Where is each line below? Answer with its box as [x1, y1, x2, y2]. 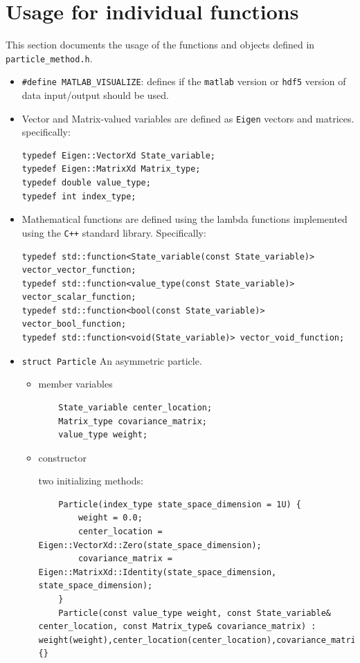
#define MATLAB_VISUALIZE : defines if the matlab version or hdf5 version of [21, 74, 346, 89]
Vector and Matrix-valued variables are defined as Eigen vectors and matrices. [21, 111, 354, 125]
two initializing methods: [38, 473, 143, 488]
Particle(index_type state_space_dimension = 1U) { [58, 499, 302, 509]
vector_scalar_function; [21, 292, 136, 302]
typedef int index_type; [21, 191, 136, 201]
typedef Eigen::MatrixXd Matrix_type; [21, 164, 201, 174]
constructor [38, 450, 87, 464]
